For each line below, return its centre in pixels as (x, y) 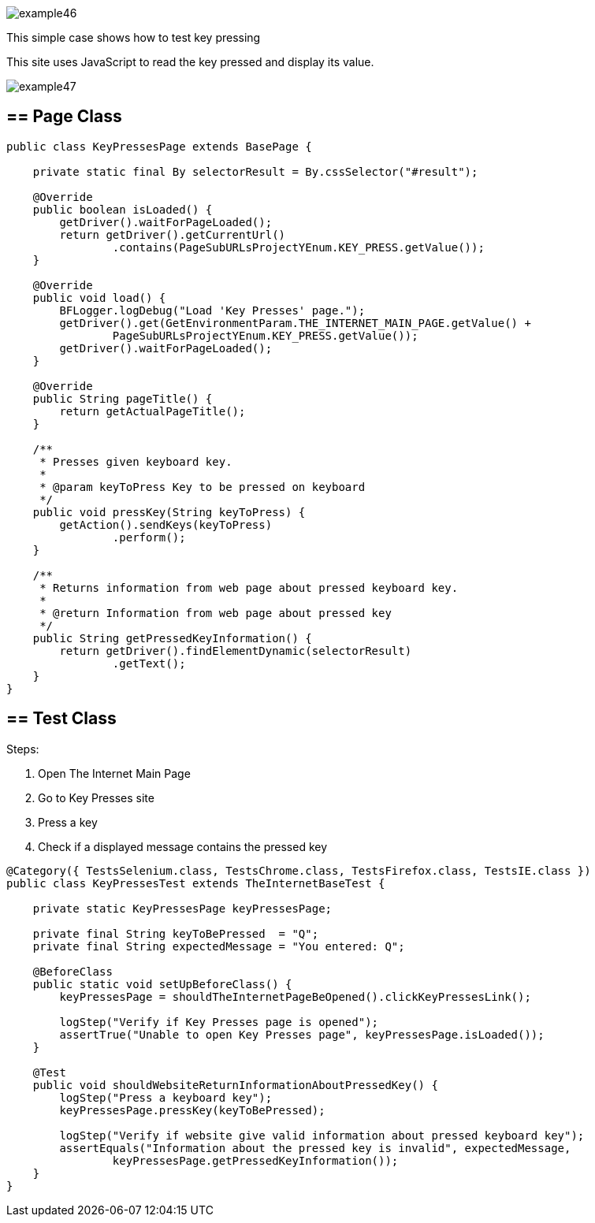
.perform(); (149, 537)
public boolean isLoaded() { (123, 209)
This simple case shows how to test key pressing (134, 37)
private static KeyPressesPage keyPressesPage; (182, 908)
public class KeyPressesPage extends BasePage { (159, 146)
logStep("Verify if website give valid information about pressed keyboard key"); (322, 1135)
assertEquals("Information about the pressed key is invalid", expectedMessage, (315, 1148)
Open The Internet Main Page (114, 773)
